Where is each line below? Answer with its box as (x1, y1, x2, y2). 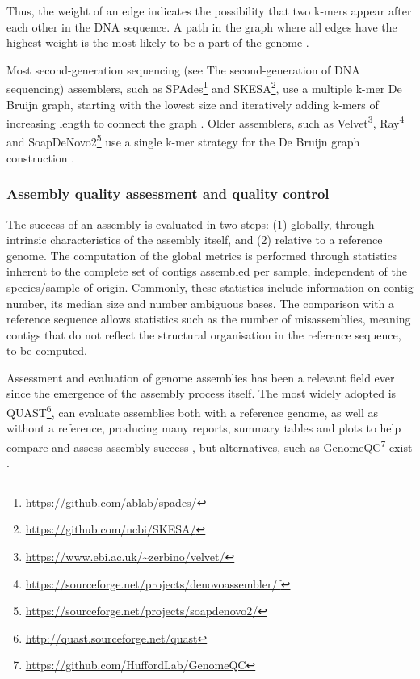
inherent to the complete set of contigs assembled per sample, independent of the (6, 263, 407, 280)
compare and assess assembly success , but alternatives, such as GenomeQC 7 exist (6, 436, 413, 455)
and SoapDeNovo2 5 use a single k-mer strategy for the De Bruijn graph (6, 131, 360, 150)
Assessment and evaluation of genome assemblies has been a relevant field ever (6, 369, 395, 386)
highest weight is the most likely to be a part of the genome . (6, 34, 309, 51)
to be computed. (6, 342, 87, 359)
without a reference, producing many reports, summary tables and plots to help (6, 420, 401, 436)
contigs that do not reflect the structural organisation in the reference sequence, (6, 326, 401, 343)
